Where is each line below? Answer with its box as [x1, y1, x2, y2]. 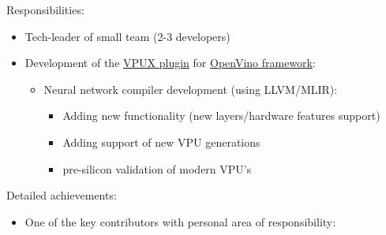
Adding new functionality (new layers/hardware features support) [62, 107, 380, 124]
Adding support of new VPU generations [62, 133, 260, 150]
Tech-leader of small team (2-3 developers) [24, 28, 230, 44]
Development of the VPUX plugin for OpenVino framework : [24, 54, 316, 71]
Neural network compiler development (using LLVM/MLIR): [43, 80, 338, 97]
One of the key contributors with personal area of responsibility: [24, 213, 336, 229]
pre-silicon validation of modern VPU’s [62, 160, 252, 177]
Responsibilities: [6, 2, 84, 17]
